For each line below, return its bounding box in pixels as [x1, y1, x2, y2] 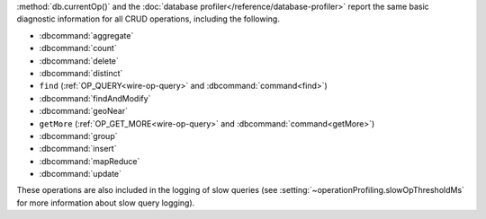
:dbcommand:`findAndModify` [39, 92, 151, 103]
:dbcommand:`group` [39, 130, 118, 141]
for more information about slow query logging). [16, 197, 195, 208]
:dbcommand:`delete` [39, 55, 119, 66]
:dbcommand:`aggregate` [39, 30, 134, 40]
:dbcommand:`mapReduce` [39, 155, 140, 166]
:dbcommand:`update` [39, 169, 121, 180]
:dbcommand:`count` [39, 43, 117, 54]
